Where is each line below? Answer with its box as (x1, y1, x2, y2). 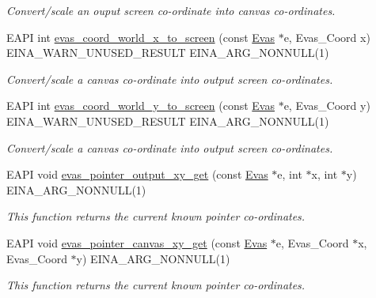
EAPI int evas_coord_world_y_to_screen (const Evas (6, 97, 275, 114)
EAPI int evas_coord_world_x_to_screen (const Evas (6, 28, 275, 45)
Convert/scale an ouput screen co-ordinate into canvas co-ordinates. (6, 2, 336, 18)
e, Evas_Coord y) (283, 97, 370, 114)
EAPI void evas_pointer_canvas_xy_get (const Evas (6, 234, 268, 251)
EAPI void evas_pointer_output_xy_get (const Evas (6, 166, 268, 183)
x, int (311, 166, 338, 183)
